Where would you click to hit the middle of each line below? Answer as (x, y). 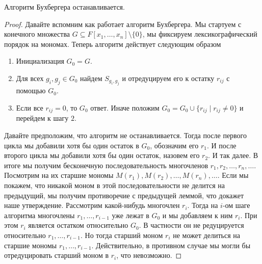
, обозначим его (174, 145)
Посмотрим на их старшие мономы (59, 175)
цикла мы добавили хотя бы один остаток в (72, 145)
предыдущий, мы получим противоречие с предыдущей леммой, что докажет (124, 195)
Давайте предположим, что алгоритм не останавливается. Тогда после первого (126, 135)
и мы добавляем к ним (198, 215)
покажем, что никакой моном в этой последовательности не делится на (115, 185)
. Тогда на (203, 205)
